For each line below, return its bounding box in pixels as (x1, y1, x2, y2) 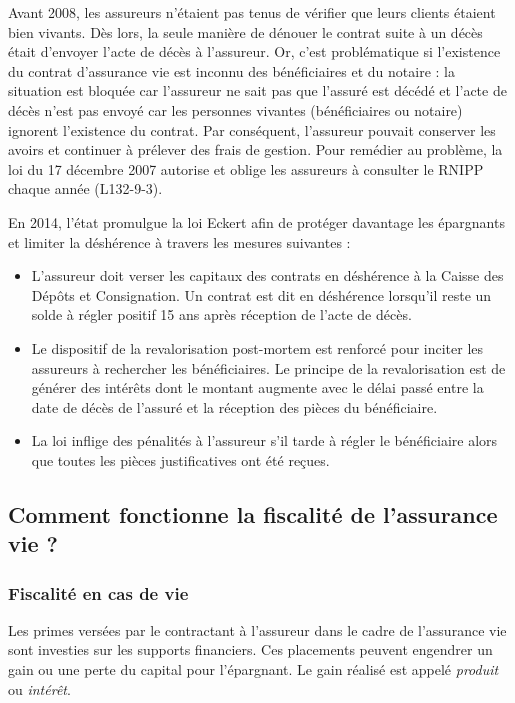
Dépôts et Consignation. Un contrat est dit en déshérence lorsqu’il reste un (31, 284, 492, 305)
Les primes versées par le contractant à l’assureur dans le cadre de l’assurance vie (8, 619, 507, 640)
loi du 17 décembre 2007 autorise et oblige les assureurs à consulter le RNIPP (8, 158, 484, 179)
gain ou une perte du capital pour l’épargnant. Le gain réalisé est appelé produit (8, 659, 499, 680)
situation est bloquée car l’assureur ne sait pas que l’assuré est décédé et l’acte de (8, 80, 507, 101)
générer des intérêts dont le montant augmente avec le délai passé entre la (31, 377, 484, 398)
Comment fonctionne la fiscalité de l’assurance (8, 498, 498, 529)
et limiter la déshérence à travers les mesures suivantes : (8, 231, 351, 252)
